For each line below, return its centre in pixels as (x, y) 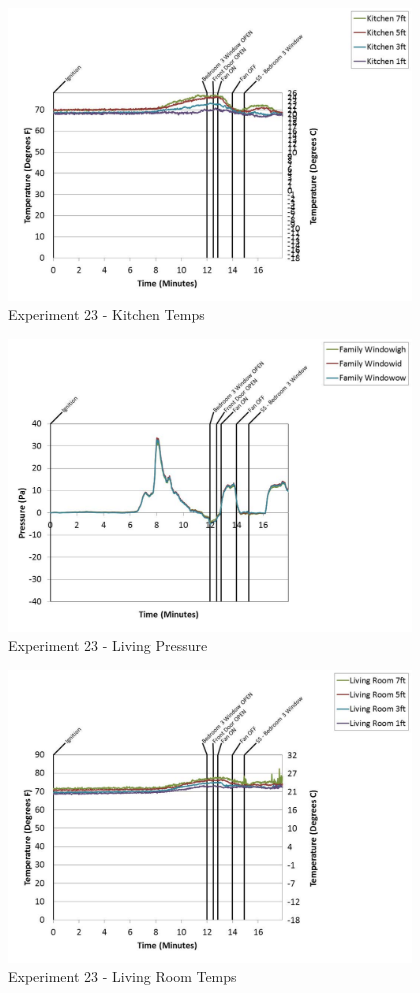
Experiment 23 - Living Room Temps (122, 976)
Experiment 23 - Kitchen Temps (106, 314)
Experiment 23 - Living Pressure (108, 645)
